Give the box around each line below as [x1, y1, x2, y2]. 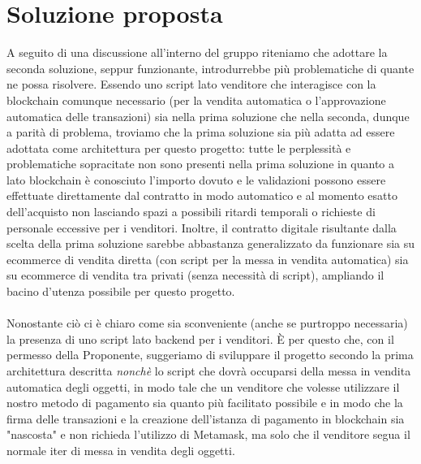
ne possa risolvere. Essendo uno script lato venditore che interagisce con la [6, 76, 376, 93]
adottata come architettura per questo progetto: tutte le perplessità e [6, 139, 351, 156]
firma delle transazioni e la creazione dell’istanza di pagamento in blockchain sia [6, 410, 405, 427]
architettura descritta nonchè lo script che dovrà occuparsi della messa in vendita [6, 362, 411, 379]
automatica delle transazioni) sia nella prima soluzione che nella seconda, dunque [6, 107, 410, 124]
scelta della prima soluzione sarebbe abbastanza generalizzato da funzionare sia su [6, 235, 415, 252]
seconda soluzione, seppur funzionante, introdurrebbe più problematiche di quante [6, 59, 415, 76]
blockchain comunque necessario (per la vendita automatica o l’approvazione [6, 91, 386, 108]
